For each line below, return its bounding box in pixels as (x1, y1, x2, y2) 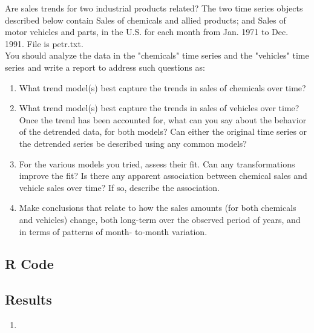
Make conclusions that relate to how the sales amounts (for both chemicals (19, 201, 296, 214)
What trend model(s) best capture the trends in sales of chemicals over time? (19, 81, 306, 94)
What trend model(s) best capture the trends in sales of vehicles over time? (19, 102, 299, 114)
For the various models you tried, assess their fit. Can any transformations (19, 157, 295, 170)
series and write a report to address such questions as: (5, 60, 205, 73)
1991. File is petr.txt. (5, 37, 83, 50)
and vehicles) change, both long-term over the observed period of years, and (19, 213, 301, 225)
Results (5, 290, 52, 309)
